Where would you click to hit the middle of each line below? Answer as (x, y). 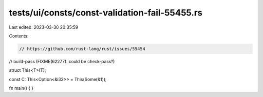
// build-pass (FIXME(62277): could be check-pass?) (62, 61)
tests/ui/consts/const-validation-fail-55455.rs (106, 13)
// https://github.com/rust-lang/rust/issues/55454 (82, 49)
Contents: (19, 36)
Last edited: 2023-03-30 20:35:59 (44, 27)
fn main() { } (21, 88)
